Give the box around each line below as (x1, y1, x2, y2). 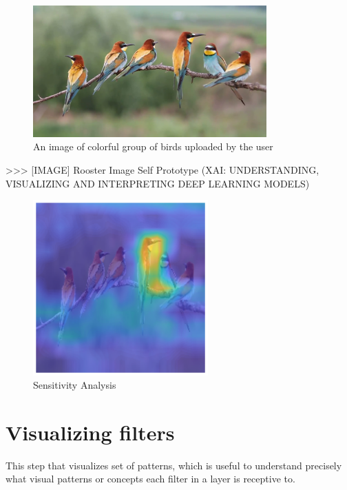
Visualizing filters (6, 418, 175, 446)
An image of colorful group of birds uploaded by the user (33, 139, 273, 154)
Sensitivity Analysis (33, 378, 116, 392)
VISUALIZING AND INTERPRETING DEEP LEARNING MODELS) (6, 176, 310, 190)
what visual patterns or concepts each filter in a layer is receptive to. (6, 471, 295, 486)
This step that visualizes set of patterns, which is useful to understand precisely (6, 458, 342, 472)
